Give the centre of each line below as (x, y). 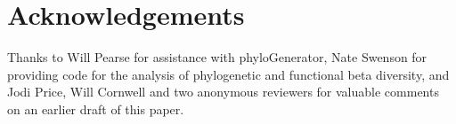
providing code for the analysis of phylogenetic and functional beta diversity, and (228, 74)
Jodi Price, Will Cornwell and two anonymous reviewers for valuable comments (223, 92)
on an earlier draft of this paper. (96, 108)
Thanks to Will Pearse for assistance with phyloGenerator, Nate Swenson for (217, 57)
